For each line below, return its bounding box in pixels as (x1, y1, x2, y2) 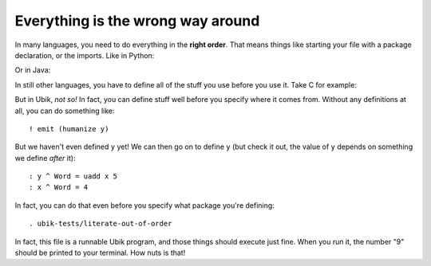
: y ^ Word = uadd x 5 (29, 172, 118, 181)
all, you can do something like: (14, 106, 115, 115)
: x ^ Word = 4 (29, 183, 89, 192)
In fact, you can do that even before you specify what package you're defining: (14, 200, 275, 210)
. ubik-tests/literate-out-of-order (29, 219, 172, 229)
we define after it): (14, 153, 76, 162)
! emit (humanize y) (29, 124, 109, 133)
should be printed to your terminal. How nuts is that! (14, 248, 186, 258)
